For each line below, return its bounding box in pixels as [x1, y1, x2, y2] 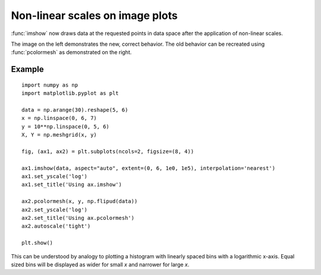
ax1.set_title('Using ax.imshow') [21, 181, 122, 188]
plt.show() [21, 239, 53, 246]
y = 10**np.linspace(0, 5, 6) [21, 123, 110, 130]
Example [11, 64, 44, 74]
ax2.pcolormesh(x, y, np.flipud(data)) [21, 198, 138, 205]
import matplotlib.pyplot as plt [21, 90, 119, 97]
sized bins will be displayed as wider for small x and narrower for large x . [11, 261, 190, 268]
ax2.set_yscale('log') [21, 206, 88, 213]
